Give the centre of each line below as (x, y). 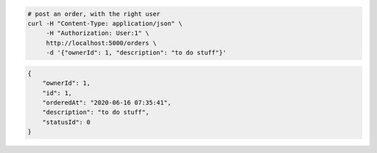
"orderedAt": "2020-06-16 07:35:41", (107, 102)
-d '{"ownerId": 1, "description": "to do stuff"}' (136, 53)
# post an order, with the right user (94, 14)
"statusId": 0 (66, 122)
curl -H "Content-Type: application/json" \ (105, 23)
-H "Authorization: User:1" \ (97, 33)
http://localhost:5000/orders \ (101, 43)
